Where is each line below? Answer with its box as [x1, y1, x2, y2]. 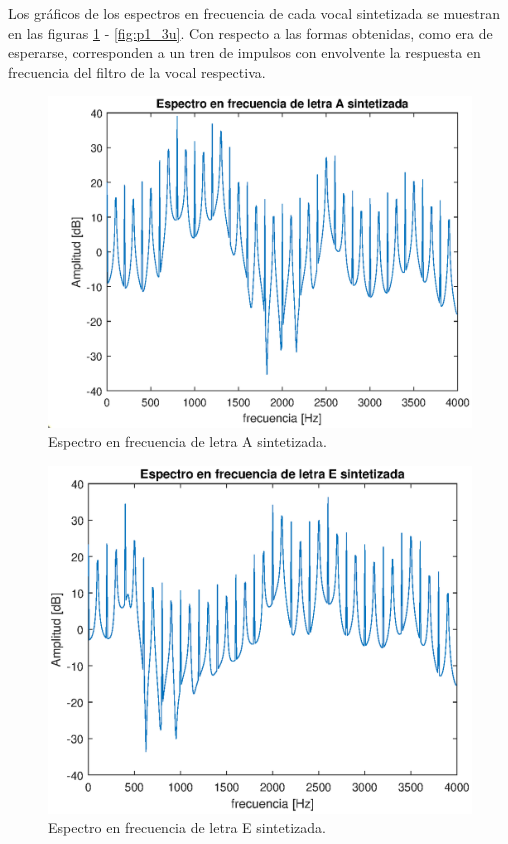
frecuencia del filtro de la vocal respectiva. [8, 61, 266, 82]
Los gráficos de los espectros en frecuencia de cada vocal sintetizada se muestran [8, 3, 501, 23]
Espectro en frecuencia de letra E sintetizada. [48, 817, 326, 838]
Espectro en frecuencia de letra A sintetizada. [48, 431, 327, 452]
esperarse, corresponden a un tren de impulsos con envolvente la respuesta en [8, 42, 481, 63]
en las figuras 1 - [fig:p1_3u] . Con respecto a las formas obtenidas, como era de [8, 22, 493, 43]
